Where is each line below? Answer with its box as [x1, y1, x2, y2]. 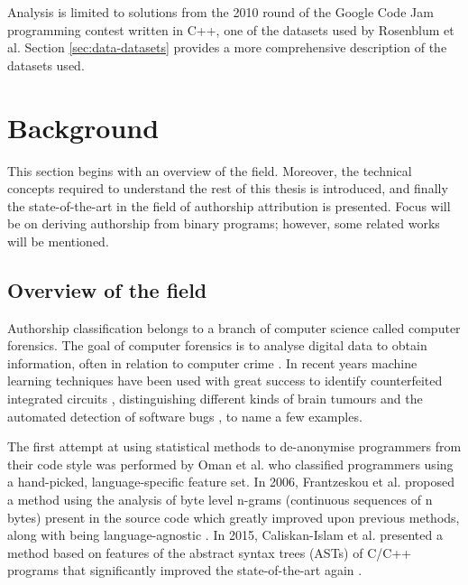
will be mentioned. [7, 231, 109, 250]
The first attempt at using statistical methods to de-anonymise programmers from [7, 437, 462, 456]
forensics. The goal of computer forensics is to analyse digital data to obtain [7, 336, 427, 355]
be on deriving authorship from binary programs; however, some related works [7, 214, 440, 233]
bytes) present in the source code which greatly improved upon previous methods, [7, 507, 460, 526]
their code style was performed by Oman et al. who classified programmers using [7, 454, 454, 473]
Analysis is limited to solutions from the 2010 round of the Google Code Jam [7, 3, 434, 21]
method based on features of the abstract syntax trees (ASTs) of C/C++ [7, 543, 412, 562]
